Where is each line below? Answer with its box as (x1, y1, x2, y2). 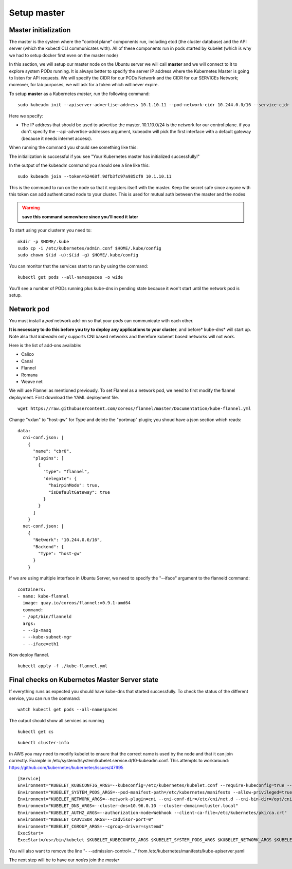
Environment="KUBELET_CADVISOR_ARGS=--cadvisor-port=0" (18, 817, 154, 822)
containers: (18, 586, 46, 592)
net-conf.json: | (22, 523, 64, 529)
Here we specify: (9, 113, 43, 119)
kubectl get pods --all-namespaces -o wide (18, 274, 123, 280)
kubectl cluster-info (18, 740, 69, 746)
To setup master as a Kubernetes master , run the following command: (9, 91, 150, 97)
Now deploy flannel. (9, 652, 50, 658)
